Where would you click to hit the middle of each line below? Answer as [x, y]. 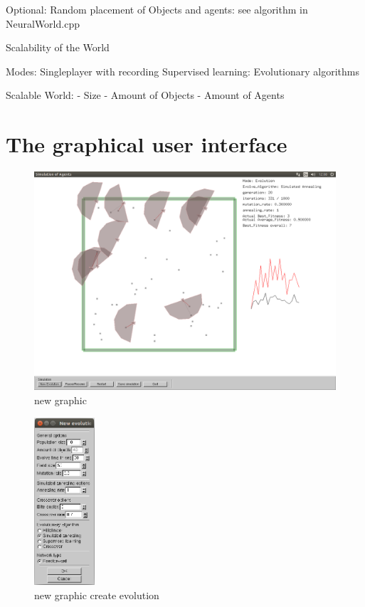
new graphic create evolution [97, 595]
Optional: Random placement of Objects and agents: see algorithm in [157, 9]
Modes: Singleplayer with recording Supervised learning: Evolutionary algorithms [183, 71]
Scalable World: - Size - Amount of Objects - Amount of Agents [145, 95]
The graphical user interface [147, 144]
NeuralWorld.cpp [43, 23]
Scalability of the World [58, 47]
